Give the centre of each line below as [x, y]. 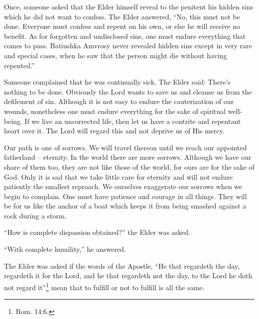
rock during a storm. [35, 215]
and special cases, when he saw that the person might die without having [116, 55]
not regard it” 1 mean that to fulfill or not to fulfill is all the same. [104, 286]
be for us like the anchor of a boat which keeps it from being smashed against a [125, 206]
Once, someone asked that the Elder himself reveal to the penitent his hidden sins [129, 6]
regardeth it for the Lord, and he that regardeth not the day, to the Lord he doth [128, 275]
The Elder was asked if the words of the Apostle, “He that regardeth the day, [122, 266]
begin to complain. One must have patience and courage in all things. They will [126, 196]
